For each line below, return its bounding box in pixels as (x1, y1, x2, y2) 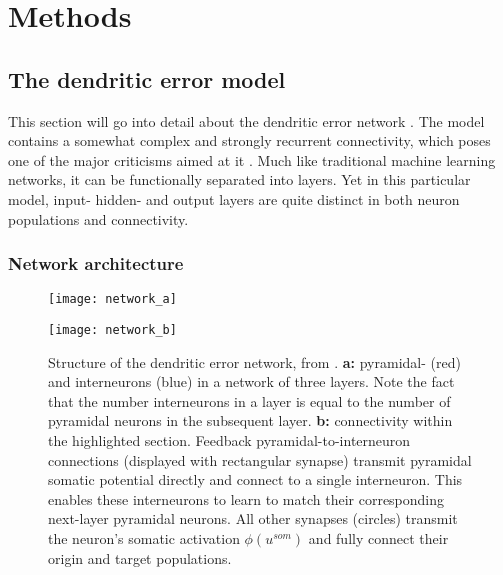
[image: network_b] (48, 323, 177, 338)
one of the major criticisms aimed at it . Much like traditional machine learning (8, 149, 496, 170)
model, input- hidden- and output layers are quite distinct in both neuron (8, 188, 460, 209)
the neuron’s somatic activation (48, 528, 240, 549)
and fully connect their (308, 528, 449, 549)
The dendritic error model (8, 63, 286, 94)
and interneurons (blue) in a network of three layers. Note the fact (48, 371, 455, 392)
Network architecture (8, 251, 184, 276)
